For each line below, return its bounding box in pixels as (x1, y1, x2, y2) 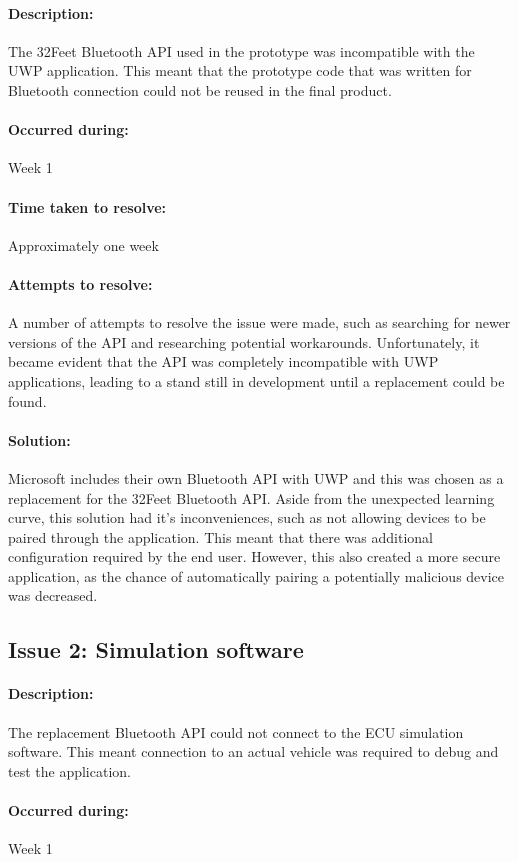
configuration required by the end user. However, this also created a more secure (8, 546, 501, 567)
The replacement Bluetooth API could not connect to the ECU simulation (8, 721, 464, 742)
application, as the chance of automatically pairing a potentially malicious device (8, 565, 505, 586)
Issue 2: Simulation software (8, 634, 304, 665)
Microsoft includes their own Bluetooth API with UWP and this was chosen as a (8, 467, 504, 488)
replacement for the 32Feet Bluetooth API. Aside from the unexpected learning (8, 487, 495, 508)
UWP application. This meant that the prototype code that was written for (8, 60, 472, 81)
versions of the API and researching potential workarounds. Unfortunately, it (8, 331, 480, 352)
